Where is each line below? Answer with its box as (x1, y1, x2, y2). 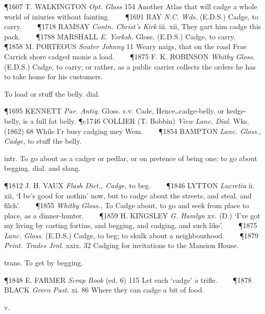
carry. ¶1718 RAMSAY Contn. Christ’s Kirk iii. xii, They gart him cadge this (4, 21, 261, 32)
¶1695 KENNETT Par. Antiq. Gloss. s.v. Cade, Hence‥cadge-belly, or (4, 105, 225, 116)
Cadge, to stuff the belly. (4, 136, 82, 146)
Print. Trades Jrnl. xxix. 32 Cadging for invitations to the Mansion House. (4, 240, 239, 251)
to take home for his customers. (4, 71, 103, 82)
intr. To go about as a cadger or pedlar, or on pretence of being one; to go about (4, 152, 257, 163)
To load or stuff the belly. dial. (4, 88, 100, 99)
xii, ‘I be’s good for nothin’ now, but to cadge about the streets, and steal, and (4, 190, 252, 200)
